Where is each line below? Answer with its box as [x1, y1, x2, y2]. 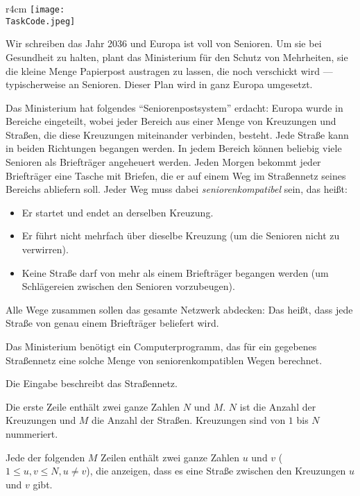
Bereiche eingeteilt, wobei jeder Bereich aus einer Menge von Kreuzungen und [6, 114, 336, 128]
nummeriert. [6, 426, 58, 441]
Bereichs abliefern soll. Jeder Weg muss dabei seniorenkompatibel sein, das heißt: [6, 182, 348, 196]
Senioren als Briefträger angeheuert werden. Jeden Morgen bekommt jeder [6, 155, 321, 169]
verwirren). [22, 242, 69, 257]
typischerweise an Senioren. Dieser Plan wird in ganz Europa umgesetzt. [6, 77, 313, 92]
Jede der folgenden [6, 450, 85, 464]
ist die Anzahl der [239, 399, 316, 413]
